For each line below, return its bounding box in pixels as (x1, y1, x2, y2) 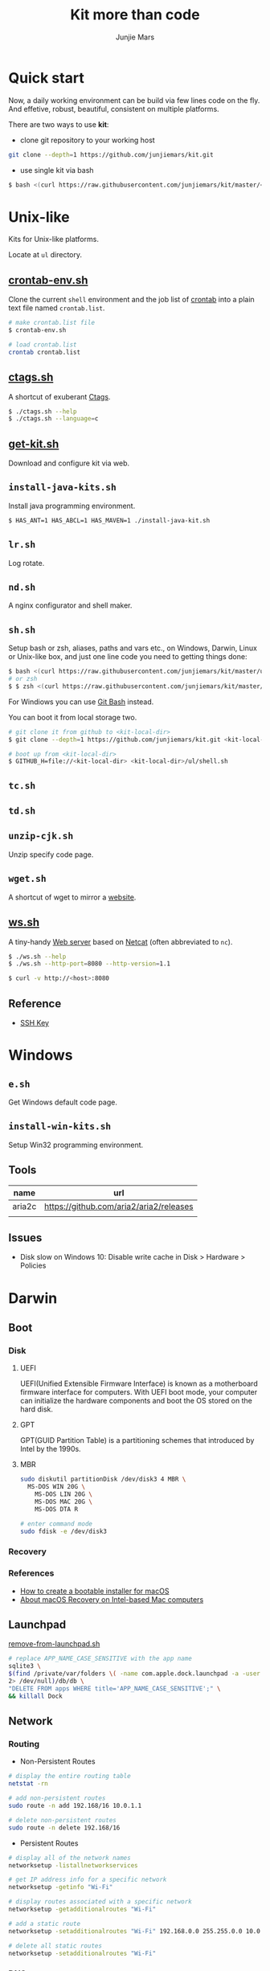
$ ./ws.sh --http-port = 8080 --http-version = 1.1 (8, 960, 171, 968)
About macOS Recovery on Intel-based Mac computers (19, 1594, 204, 1604)
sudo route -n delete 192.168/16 (8, 1823, 121, 1832)
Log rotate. (8, 558, 45, 568)
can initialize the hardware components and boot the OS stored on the (19, 1396, 253, 1406)
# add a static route (8, 1920, 81, 1928)
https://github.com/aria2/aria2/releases (43, 1200, 194, 1211)
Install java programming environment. (8, 501, 136, 510)
